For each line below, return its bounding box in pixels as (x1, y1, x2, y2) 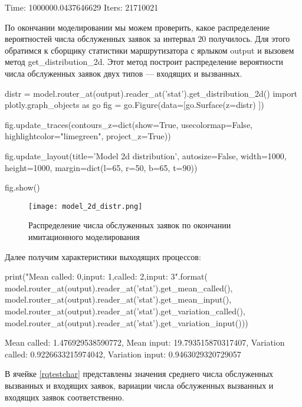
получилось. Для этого (209, 32, 290, 45)
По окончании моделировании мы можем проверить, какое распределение (5, 21, 270, 33)
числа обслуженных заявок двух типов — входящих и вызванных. (5, 67, 242, 79)
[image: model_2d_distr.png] (28, 202, 143, 211)
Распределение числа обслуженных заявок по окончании (28, 219, 231, 231)
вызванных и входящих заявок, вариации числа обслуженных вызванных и (5, 379, 274, 391)
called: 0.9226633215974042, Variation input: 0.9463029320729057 (5, 347, 241, 360)
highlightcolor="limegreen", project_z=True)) (5, 130, 171, 142)
